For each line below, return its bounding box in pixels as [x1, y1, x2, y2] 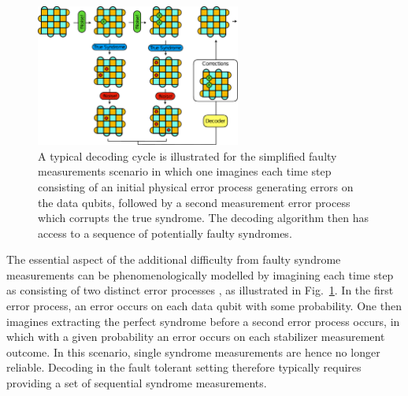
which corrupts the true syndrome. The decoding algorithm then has [38, 209, 369, 226]
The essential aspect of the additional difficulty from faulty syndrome [6, 251, 341, 268]
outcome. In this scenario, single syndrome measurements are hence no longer [6, 343, 380, 360]
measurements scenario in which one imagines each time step [38, 163, 332, 179]
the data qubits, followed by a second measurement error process [38, 194, 351, 210]
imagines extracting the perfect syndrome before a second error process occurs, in [6, 313, 400, 329]
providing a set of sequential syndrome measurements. [6, 375, 267, 391]
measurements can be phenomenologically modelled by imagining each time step [6, 266, 394, 283]
